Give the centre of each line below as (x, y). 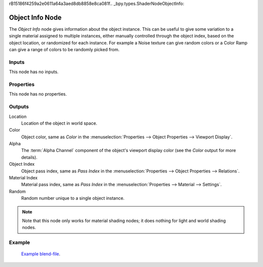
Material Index (23, 178)
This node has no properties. (38, 94)
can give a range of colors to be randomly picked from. (64, 50)
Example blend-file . (41, 254)
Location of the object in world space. (59, 123)
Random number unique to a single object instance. (73, 198)
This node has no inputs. (34, 72)
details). (29, 157)
